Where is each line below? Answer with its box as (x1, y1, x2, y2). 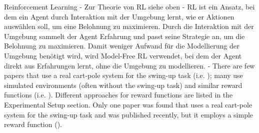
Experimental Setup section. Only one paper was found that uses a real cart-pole (4, 99, 252, 109)
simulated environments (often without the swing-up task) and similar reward (4, 79, 242, 90)
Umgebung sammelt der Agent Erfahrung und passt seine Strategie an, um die (4, 30, 245, 41)
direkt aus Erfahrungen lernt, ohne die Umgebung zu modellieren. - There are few (4, 60, 255, 70)
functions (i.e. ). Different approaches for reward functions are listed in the (4, 89, 233, 100)
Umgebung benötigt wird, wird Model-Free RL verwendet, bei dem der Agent (4, 50, 242, 60)
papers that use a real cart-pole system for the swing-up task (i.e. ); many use (4, 70, 243, 80)
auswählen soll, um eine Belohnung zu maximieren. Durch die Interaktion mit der (4, 21, 254, 31)
